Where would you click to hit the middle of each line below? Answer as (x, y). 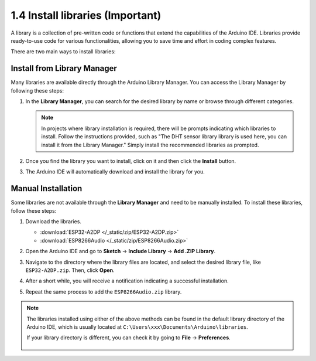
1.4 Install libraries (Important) (86, 15)
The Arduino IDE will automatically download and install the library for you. (115, 172)
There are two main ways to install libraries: (63, 52)
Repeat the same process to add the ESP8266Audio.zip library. (104, 292)
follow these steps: (34, 210)
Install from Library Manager (64, 68)
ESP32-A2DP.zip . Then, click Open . (70, 270)
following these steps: (37, 90)
